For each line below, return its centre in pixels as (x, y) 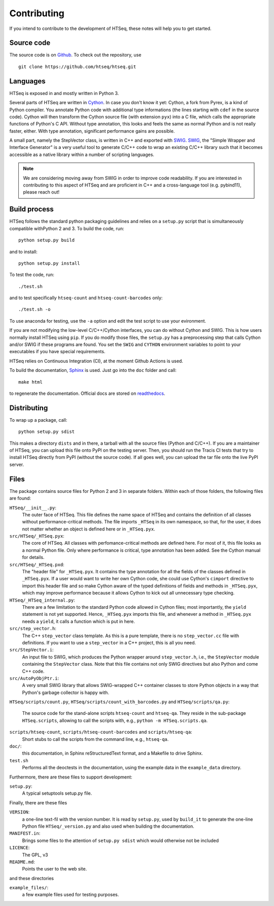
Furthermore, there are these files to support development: (71, 777)
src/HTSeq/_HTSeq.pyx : (37, 536)
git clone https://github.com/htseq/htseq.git (77, 67)
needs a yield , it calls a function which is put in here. (79, 621)
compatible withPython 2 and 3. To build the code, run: (67, 228)
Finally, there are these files (38, 802)
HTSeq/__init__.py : (33, 508)
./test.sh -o (35, 309)
